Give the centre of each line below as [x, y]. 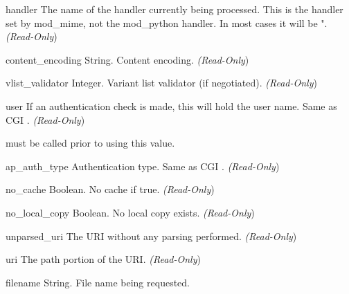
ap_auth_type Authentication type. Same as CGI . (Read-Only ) [143, 166]
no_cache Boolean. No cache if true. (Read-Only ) [110, 189]
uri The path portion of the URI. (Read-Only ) [103, 259]
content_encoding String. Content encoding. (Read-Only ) [127, 59]
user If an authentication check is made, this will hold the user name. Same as [171, 105]
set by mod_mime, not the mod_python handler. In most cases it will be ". [167, 22]
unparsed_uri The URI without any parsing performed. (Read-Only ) [151, 236]
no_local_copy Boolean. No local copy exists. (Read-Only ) [130, 212]
